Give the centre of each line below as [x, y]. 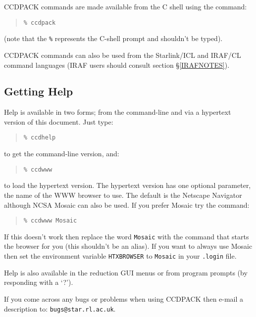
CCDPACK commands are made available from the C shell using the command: [126, 6]
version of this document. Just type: [59, 121]
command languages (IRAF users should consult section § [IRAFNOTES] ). [117, 65]
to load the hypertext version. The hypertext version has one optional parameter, [128, 185]
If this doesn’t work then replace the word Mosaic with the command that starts [127, 236]
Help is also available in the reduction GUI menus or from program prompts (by [126, 272]
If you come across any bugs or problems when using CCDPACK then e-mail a [124, 298]
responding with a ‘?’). [39, 282]
